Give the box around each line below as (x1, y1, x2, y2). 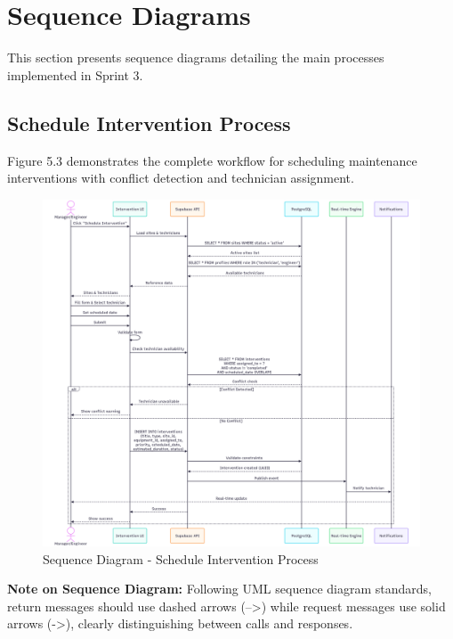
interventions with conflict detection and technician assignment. (7, 168, 354, 187)
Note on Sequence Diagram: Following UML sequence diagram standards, (7, 579, 432, 598)
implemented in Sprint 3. (7, 65, 143, 84)
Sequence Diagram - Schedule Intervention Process (43, 549, 319, 568)
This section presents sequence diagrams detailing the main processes (7, 48, 384, 67)
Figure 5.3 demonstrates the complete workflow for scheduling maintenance (7, 151, 417, 169)
